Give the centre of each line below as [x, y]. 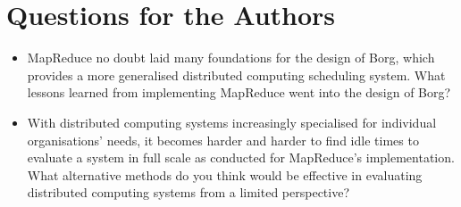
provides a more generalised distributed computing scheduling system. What [236, 75]
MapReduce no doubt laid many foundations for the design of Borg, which [231, 58]
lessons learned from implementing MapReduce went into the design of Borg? [239, 92]
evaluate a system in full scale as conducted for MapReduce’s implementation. [241, 157]
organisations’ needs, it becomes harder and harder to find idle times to [223, 140]
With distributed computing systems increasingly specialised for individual [232, 122]
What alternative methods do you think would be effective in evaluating [225, 174]
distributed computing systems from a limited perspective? [189, 192]
